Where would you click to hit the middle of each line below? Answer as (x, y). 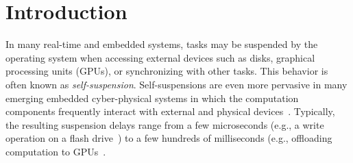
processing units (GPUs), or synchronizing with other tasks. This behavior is (167, 71)
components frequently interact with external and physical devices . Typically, (170, 111)
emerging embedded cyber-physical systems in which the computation (152, 98)
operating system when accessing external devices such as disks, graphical (160, 57)
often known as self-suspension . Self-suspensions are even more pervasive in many (176, 84)
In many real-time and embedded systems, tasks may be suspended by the (162, 44)
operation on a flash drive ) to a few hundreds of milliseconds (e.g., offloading (169, 138)
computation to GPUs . (56, 151)
